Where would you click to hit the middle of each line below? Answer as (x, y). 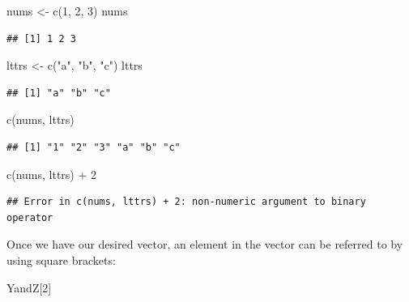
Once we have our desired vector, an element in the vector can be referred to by (205, 244)
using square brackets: (61, 259)
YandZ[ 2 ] (29, 287)
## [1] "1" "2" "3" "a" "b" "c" (94, 147)
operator (30, 217)
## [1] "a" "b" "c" (59, 93)
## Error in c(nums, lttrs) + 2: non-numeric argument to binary (186, 202)
